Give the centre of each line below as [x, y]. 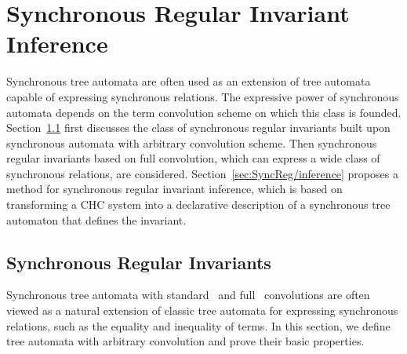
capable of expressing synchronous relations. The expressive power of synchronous [203, 96]
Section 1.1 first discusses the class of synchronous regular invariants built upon [198, 128]
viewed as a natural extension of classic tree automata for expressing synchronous [202, 310]
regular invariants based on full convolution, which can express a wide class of [193, 158]
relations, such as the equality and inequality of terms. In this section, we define [198, 325]
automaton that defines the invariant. [96, 219]
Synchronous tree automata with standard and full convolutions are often [188, 295]
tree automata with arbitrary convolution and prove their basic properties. [185, 341]
